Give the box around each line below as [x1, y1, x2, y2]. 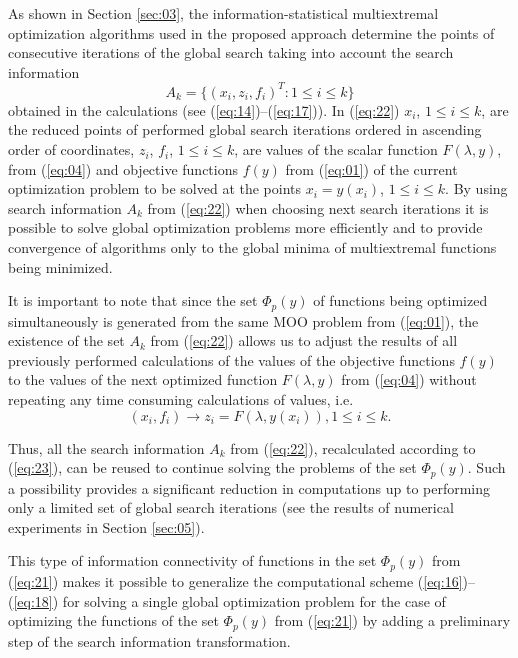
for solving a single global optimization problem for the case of [62, 590, 446, 611]
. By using [445, 178, 508, 199]
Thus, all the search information [8, 437, 205, 458]
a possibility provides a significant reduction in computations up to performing [8, 477, 491, 498]
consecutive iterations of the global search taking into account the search [8, 42, 454, 63]
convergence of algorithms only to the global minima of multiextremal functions [8, 237, 497, 258]
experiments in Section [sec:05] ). [8, 516, 205, 537]
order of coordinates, [8, 139, 135, 160]
